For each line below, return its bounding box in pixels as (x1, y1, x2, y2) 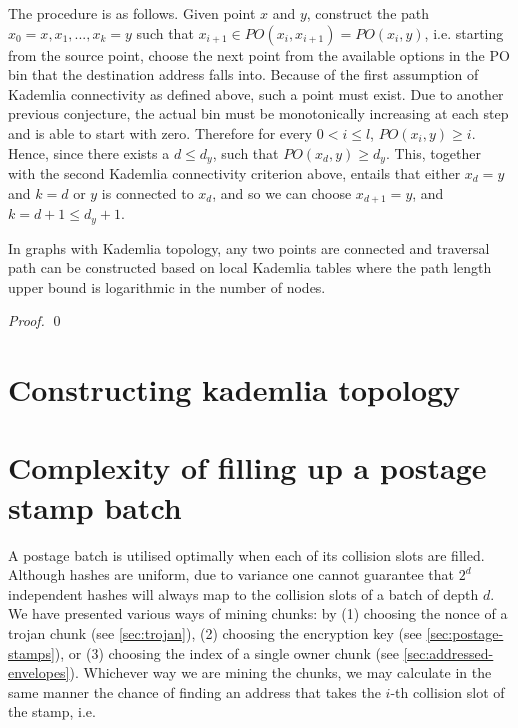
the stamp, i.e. (8, 701, 96, 722)
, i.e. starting (424, 22, 504, 43)
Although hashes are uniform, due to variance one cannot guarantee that (8, 564, 454, 585)
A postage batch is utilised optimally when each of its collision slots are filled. (8, 544, 485, 565)
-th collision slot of (390, 681, 505, 702)
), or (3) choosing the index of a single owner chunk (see (54, 642, 399, 663)
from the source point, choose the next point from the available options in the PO (8, 44, 510, 65)
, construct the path (306, 3, 430, 23)
